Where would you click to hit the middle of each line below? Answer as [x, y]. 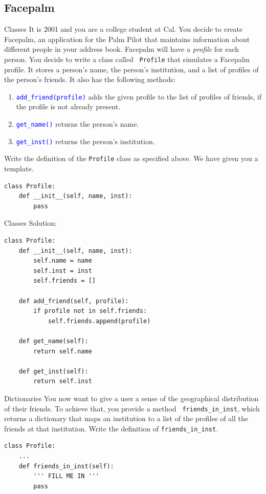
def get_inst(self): [53, 371]
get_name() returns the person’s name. [77, 124]
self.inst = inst [63, 271]
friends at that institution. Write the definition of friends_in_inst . [111, 428]
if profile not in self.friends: [90, 311]
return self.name [63, 351]
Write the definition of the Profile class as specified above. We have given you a [131, 158]
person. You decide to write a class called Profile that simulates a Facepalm [127, 59]
